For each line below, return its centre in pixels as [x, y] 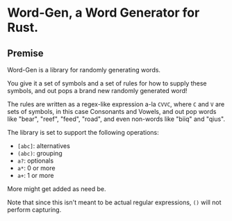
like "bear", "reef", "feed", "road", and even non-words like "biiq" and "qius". [116, 119]
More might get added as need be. [57, 189]
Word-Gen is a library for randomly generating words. [84, 70]
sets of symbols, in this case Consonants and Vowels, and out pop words [112, 112]
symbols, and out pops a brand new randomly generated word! [97, 91]
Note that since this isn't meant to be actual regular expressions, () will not [114, 202]
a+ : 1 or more [35, 175]
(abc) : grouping [40, 153]
